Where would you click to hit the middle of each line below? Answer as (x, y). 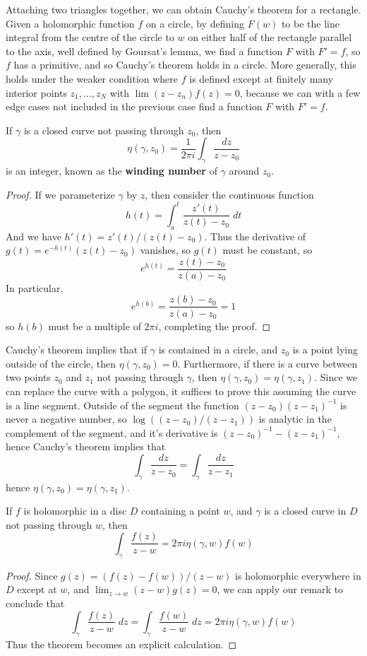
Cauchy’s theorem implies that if (77, 350)
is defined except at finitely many (261, 78)
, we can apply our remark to (280, 589)
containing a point (181, 511)
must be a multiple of (95, 326)
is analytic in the (295, 419)
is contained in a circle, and (218, 350)
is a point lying (325, 350)
